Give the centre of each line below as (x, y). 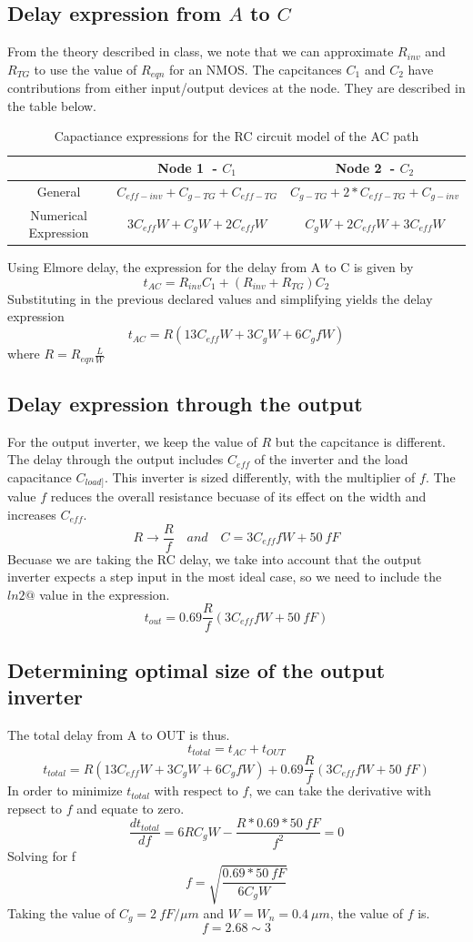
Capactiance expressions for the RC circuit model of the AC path (236, 136)
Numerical (59, 214)
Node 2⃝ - (365, 168)
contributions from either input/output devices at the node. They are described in (236, 88)
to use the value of (86, 69)
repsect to (35, 808)
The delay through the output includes (116, 459)
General (59, 192)
